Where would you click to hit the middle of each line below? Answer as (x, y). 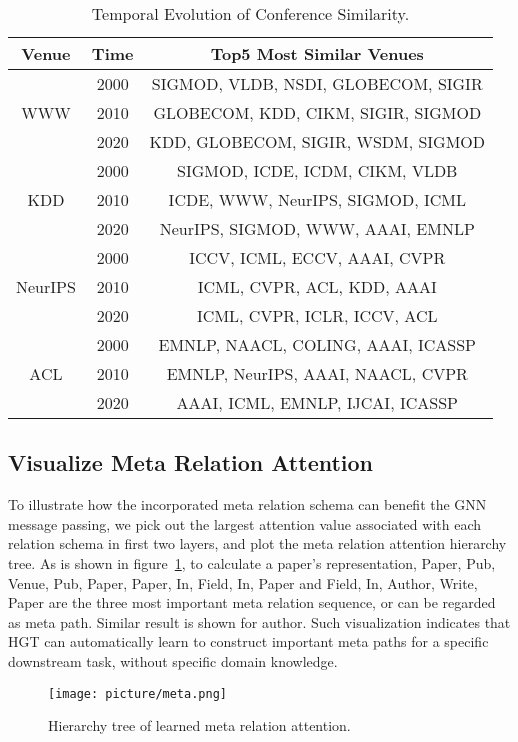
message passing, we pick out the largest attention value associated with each (245, 523)
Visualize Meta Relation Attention (191, 462)
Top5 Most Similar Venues (317, 53)
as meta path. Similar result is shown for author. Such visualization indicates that (259, 621)
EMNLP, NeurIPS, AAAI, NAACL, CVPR (317, 373)
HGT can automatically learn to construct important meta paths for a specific (248, 641)
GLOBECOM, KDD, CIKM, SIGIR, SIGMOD (317, 112)
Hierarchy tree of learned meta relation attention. (199, 725)
